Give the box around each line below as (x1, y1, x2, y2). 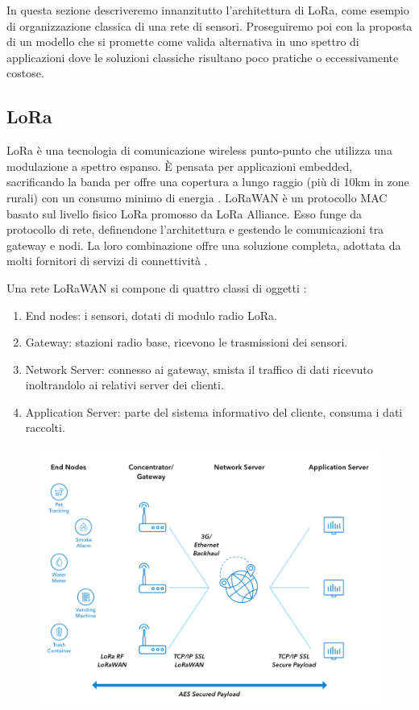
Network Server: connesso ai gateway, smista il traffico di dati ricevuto (25, 360, 373, 377)
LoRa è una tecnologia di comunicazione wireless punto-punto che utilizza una (6, 142, 392, 159)
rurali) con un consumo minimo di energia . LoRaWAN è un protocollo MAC (6, 189, 388, 206)
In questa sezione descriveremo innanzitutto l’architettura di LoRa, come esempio (6, 2, 409, 18)
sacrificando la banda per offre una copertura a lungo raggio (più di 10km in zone (6, 173, 409, 190)
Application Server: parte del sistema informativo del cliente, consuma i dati (25, 403, 403, 420)
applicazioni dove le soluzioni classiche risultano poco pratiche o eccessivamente (6, 48, 399, 65)
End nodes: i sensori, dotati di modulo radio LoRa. (25, 306, 277, 323)
